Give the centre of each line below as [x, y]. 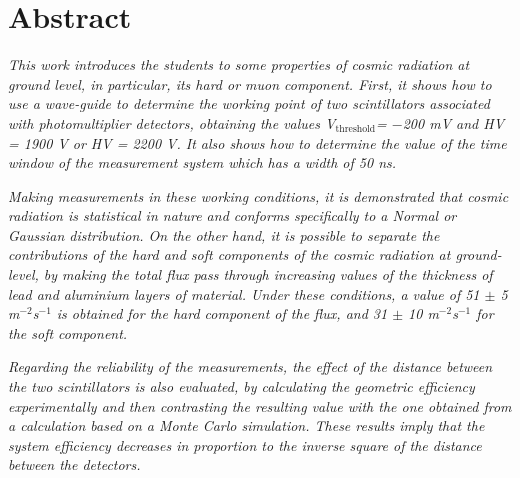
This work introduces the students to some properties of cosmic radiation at [239, 64]
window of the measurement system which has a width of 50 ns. [202, 162]
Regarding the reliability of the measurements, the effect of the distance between [250, 366]
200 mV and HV [453, 122]
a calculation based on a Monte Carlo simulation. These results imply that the [246, 425]
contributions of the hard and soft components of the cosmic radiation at [229, 254]
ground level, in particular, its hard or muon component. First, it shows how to [250, 83]
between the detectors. [74, 464]
